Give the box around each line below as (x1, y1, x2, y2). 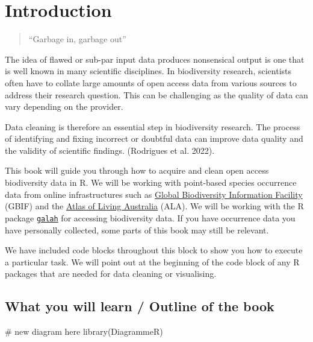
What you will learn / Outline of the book (5, 297, 274, 315)
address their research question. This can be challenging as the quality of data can (5, 88, 308, 101)
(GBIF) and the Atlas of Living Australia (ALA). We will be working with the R (5, 200, 304, 212)
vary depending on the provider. (5, 100, 123, 113)
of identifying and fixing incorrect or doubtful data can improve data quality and (5, 132, 303, 145)
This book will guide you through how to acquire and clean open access (5, 164, 269, 177)
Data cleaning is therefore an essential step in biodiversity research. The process (5, 120, 300, 133)
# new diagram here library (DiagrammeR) (5, 325, 163, 338)
